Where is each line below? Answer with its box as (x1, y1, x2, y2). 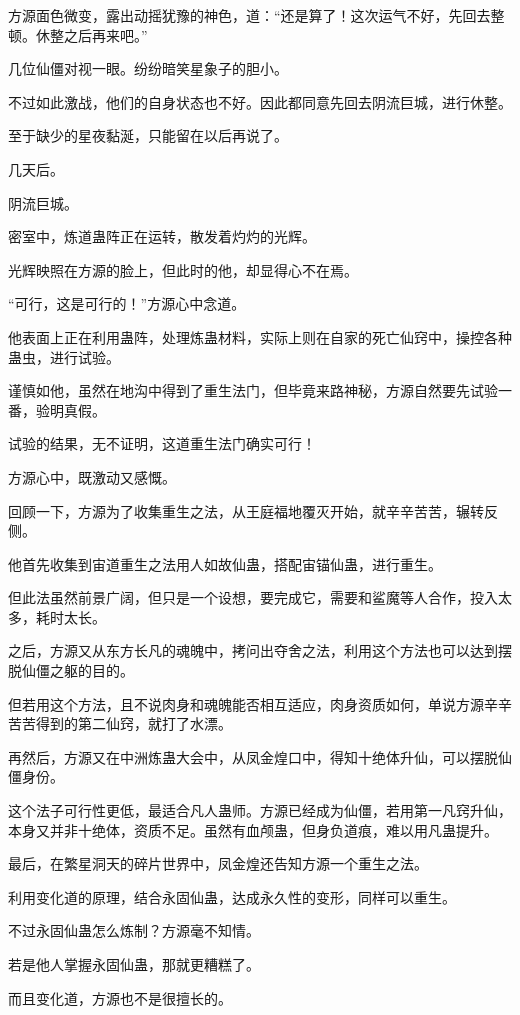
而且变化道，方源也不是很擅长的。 (8, 987, 232, 1008)
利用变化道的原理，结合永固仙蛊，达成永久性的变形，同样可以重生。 (8, 886, 456, 907)
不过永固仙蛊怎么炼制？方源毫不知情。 (8, 920, 260, 941)
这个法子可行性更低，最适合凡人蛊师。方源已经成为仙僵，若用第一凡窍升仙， (8, 800, 512, 821)
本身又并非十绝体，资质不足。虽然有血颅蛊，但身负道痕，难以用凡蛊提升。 (8, 819, 498, 840)
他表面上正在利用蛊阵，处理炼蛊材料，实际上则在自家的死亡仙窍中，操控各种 (8, 326, 512, 347)
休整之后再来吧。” (35, 24, 148, 45)
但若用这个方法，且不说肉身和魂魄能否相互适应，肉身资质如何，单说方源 (8, 693, 484, 714)
